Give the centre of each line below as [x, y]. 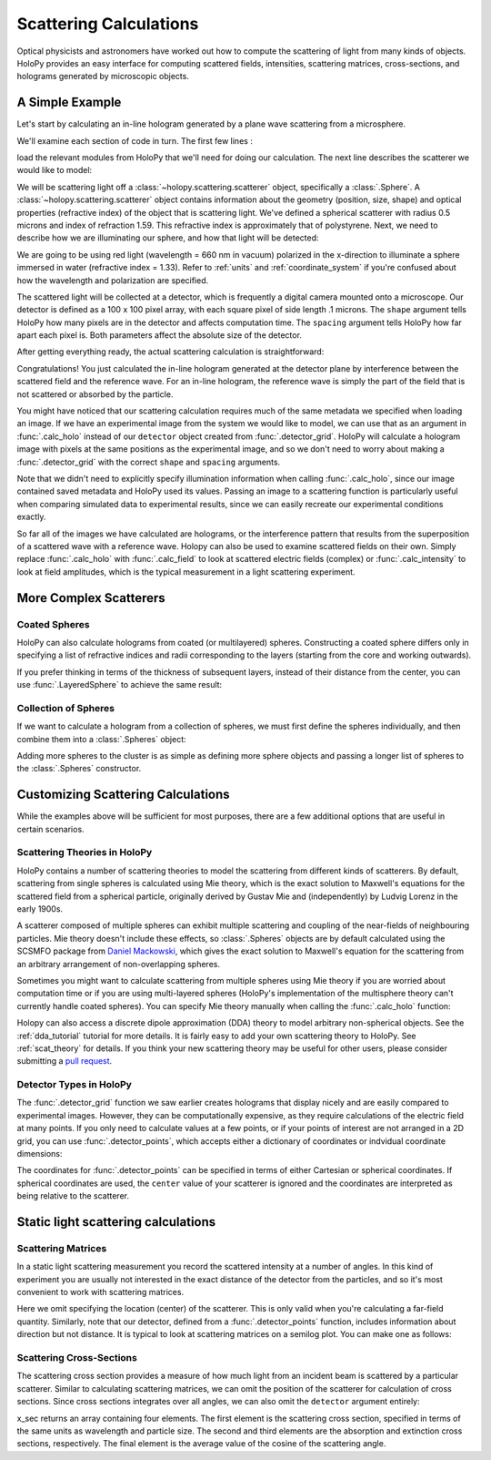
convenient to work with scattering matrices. [100, 1292]
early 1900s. [40, 909]
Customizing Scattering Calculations [124, 795]
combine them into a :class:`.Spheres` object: [101, 739]
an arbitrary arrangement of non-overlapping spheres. [118, 964]
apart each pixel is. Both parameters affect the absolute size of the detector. [159, 335]
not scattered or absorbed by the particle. [95, 394]
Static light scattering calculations [116, 1222]
